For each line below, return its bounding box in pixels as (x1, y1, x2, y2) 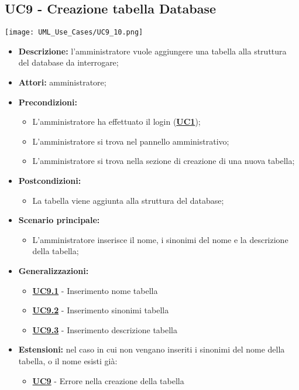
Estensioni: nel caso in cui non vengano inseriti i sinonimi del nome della (18, 343, 285, 355)
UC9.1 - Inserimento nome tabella (32, 284, 158, 296)
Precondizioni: (18, 95, 77, 108)
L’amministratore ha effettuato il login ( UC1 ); (32, 115, 201, 128)
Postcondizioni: (18, 175, 81, 187)
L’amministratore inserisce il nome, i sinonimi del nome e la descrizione (32, 233, 288, 245)
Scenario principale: (18, 214, 100, 226)
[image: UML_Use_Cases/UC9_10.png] (5, 28, 143, 37)
